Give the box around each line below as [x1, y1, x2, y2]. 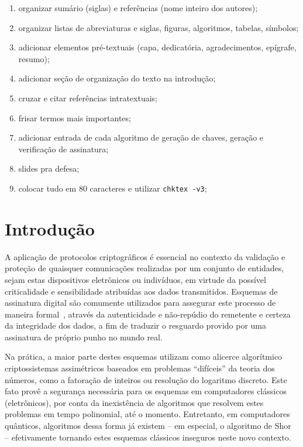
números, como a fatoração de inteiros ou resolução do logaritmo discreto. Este [5, 373, 287, 385]
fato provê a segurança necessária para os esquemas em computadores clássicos [5, 385, 287, 397]
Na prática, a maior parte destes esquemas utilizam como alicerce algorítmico [5, 350, 283, 363]
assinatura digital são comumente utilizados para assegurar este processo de [5, 296, 276, 309]
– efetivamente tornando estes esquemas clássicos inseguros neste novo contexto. [5, 431, 291, 443]
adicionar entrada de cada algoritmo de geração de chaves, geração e [18, 131, 264, 144]
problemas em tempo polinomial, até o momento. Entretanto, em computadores [5, 408, 290, 420]
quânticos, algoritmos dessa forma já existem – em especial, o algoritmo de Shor [5, 419, 291, 432]
